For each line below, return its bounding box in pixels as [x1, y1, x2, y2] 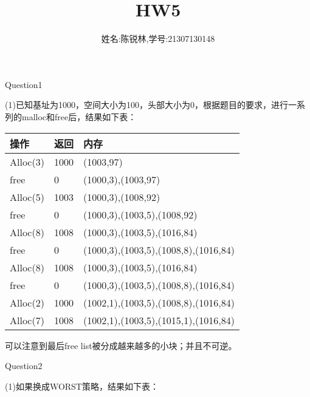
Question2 [5, 359, 43, 372]
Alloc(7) [10, 313, 44, 327]
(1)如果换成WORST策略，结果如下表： [5, 379, 159, 392]
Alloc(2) [10, 295, 44, 310]
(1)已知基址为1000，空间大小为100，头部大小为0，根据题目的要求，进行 [5, 98, 288, 111]
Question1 [5, 78, 43, 90]
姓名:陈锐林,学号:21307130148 [101, 32, 215, 45]
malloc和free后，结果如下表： [21, 110, 137, 123]
